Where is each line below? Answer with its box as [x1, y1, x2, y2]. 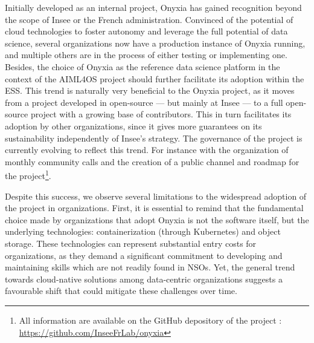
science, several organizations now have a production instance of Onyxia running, [5, 36, 306, 49]
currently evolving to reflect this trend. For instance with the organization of [5, 143, 289, 156]
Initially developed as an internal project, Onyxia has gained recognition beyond [5, 1, 302, 13]
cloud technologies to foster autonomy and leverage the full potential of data [5, 25, 288, 38]
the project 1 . [5, 168, 51, 181]
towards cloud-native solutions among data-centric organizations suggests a [5, 272, 283, 285]
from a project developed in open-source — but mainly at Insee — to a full [5, 96, 283, 108]
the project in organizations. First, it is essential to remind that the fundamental [5, 201, 304, 214]
